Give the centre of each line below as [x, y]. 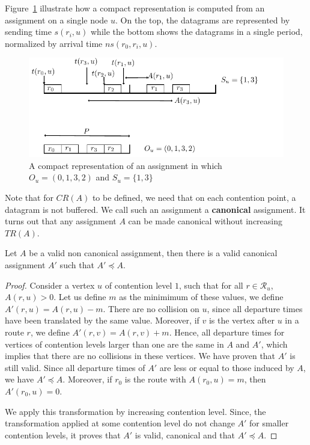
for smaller [269, 423]
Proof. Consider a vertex [50, 285]
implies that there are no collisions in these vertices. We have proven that [140, 356]
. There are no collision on [151, 308]
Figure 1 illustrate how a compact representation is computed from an [135, 8]
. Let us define [80, 297]
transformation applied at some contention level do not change [120, 423]
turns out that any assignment [61, 221]
